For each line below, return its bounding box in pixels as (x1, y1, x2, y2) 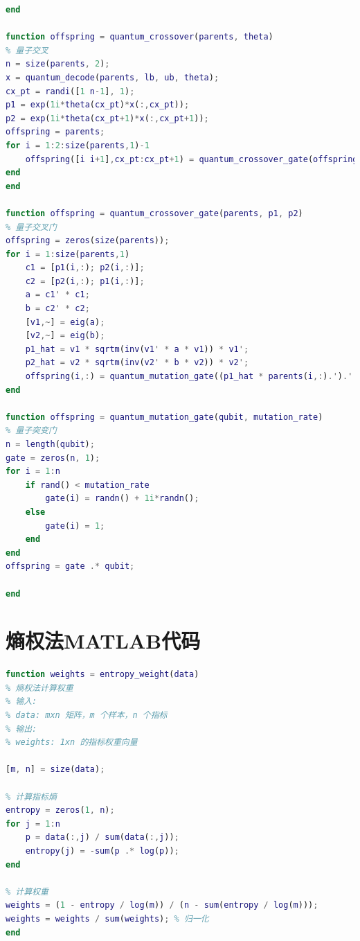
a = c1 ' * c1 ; (25, 290, 90, 300)
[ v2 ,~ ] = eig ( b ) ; (25, 331, 105, 341)
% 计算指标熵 (6, 791, 57, 802)
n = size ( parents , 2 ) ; (6, 59, 110, 69)
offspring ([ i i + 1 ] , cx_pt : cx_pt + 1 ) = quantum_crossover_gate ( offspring (25, 154, 358, 164)
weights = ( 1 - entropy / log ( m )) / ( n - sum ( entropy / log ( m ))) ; (6, 900, 318, 911)
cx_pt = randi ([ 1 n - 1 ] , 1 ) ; (6, 86, 135, 96)
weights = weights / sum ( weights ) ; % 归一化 (6, 913, 209, 924)
